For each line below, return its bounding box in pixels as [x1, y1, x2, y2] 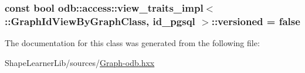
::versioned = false [211, 13, 300, 28]
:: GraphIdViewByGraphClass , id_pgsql [5, 13, 195, 28]
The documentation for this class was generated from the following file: [5, 37, 260, 49]
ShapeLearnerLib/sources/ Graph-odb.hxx [5, 56, 155, 68]
